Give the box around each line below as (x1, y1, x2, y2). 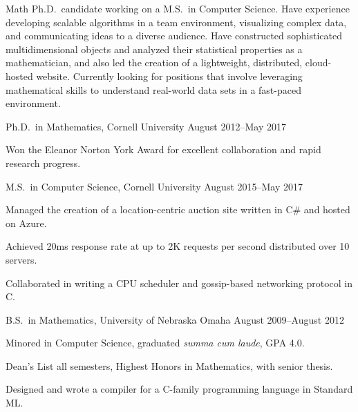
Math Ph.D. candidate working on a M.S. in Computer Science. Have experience (6, 1, 350, 15)
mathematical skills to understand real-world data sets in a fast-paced (6, 82, 301, 97)
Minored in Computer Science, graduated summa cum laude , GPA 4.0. (6, 335, 305, 350)
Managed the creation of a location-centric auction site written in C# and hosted (6, 202, 350, 217)
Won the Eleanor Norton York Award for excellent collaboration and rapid (6, 142, 321, 157)
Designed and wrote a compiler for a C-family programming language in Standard (6, 382, 353, 396)
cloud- (305, 55, 332, 70)
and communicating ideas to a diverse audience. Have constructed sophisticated (6, 28, 342, 43)
